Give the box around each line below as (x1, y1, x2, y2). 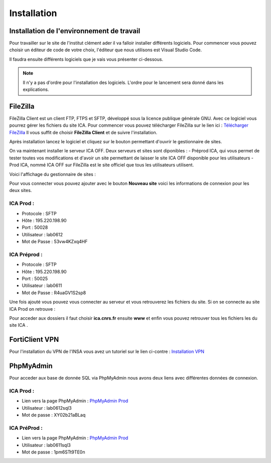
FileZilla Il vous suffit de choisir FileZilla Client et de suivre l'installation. (9, 129, 158, 135)
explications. (23, 86, 49, 92)
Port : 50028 (22, 224, 48, 231)
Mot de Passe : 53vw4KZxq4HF (22, 239, 88, 245)
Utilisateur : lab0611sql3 (22, 442, 71, 448)
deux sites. (9, 188, 32, 194)
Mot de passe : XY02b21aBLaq (22, 412, 86, 418)
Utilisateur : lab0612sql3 (22, 405, 72, 411)
